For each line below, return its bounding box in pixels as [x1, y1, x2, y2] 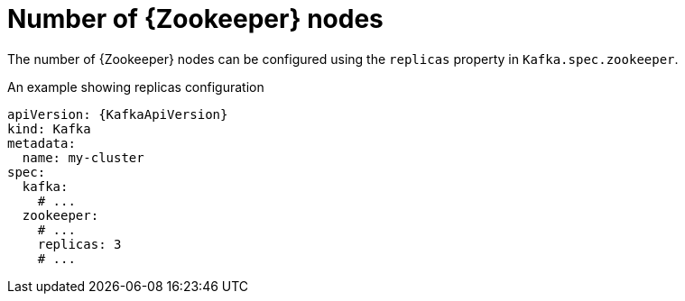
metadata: [7, 135, 76, 150]
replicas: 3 [37, 236, 122, 251]
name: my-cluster [22, 150, 144, 165]
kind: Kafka [7, 121, 91, 136]
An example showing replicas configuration [7, 78, 264, 95]
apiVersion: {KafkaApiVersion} [7, 106, 228, 122]
